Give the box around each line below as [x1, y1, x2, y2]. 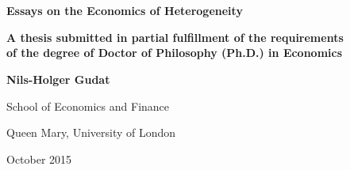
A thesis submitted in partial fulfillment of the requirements [6, 28, 344, 45]
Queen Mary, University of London [6, 124, 176, 141]
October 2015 [6, 150, 72, 167]
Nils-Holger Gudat [6, 70, 110, 87]
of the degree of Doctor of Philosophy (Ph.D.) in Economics [6, 44, 343, 61]
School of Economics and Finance [6, 97, 170, 114]
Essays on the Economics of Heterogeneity [6, 2, 243, 19]
